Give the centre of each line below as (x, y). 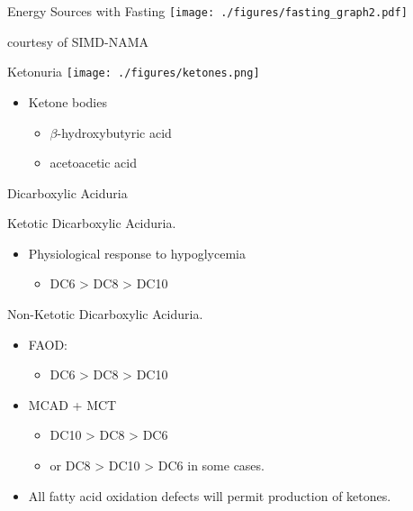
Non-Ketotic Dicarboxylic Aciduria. (105, 314)
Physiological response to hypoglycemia (137, 253)
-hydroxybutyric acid (114, 132)
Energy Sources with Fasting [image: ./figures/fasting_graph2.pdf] (207, 11)
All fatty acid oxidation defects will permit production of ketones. (210, 495)
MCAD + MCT (72, 404)
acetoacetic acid (94, 163)
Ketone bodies (67, 101)
